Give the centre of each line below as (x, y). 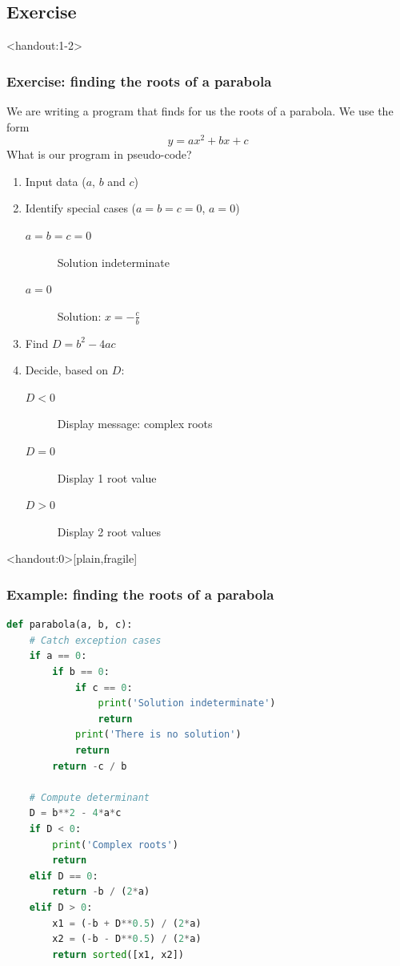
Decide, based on (67, 370)
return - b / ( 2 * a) (101, 892)
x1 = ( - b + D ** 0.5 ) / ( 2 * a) (127, 923)
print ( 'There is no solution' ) (158, 735)
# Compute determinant (89, 797)
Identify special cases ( (81, 208)
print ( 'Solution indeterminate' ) (187, 703)
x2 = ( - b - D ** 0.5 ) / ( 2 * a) (127, 939)
